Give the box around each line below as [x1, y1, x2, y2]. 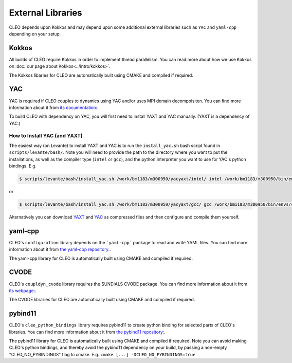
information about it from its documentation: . [9, 105, 99, 110]
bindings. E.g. [9, 163, 36, 169]
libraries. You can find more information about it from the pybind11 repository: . [9, 329, 165, 335]
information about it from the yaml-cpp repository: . [9, 246, 111, 253]
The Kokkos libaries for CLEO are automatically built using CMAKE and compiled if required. [9, 72, 193, 78]
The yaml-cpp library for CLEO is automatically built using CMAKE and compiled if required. [9, 255, 193, 261]
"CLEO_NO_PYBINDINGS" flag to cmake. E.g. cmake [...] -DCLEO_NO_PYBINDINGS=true [9, 351, 196, 357]
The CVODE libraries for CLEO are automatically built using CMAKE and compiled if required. [9, 297, 195, 303]
